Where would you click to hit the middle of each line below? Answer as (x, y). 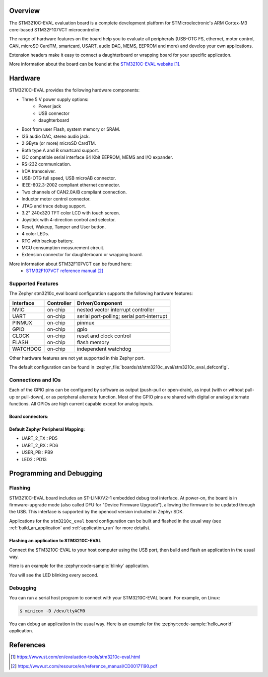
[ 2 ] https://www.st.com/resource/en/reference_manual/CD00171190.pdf (84, 666)
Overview (25, 11)
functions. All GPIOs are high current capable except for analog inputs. (81, 403)
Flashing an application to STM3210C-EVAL (55, 541)
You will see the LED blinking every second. (54, 575)
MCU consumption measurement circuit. (63, 247)
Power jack (50, 106)
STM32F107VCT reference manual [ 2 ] (65, 271)
